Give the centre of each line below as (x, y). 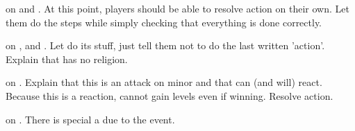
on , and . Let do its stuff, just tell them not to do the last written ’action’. (165, 45)
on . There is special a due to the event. (90, 119)
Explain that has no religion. (67, 59)
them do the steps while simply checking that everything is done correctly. (164, 22)
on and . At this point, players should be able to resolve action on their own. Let (177, 8)
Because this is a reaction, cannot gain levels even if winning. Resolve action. (170, 95)
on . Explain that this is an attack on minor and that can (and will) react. (164, 82)
